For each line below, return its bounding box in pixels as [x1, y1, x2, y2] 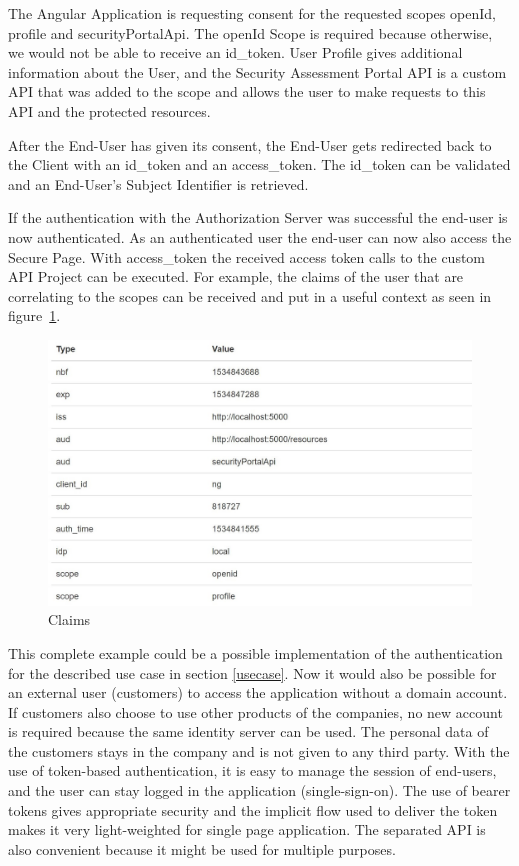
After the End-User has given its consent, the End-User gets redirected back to [8, 134, 492, 155]
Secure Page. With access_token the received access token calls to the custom [8, 246, 486, 267]
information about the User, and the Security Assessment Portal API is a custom [8, 61, 507, 82]
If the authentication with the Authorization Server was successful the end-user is [8, 207, 508, 228]
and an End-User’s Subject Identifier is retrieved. [8, 173, 309, 194]
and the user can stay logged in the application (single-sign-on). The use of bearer [8, 780, 511, 801]
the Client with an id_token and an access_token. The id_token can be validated [8, 154, 511, 175]
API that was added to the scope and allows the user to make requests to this [8, 81, 486, 102]
